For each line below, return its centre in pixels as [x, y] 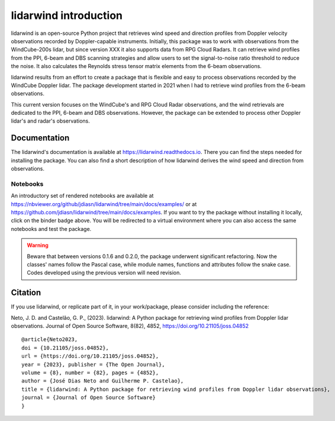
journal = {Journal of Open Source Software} [89, 398]
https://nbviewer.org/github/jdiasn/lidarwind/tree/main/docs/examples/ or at [104, 204]
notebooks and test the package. [51, 229]
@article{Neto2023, [50, 340]
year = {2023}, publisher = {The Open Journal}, [93, 364]
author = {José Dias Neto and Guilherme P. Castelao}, [103, 381]
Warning [38, 245]
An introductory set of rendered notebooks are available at [82, 196]
